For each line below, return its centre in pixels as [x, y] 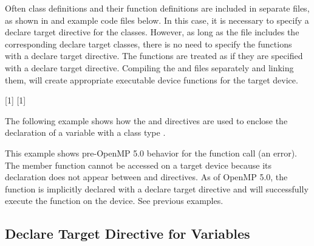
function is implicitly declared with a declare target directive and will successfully [157, 188]
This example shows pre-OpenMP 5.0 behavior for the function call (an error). [151, 153]
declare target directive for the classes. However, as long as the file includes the [152, 32]
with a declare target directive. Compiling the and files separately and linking [149, 67]
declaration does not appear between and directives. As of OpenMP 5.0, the [146, 177]
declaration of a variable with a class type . [85, 132]
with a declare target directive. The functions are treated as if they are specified [154, 56]
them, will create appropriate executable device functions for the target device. [152, 79]
